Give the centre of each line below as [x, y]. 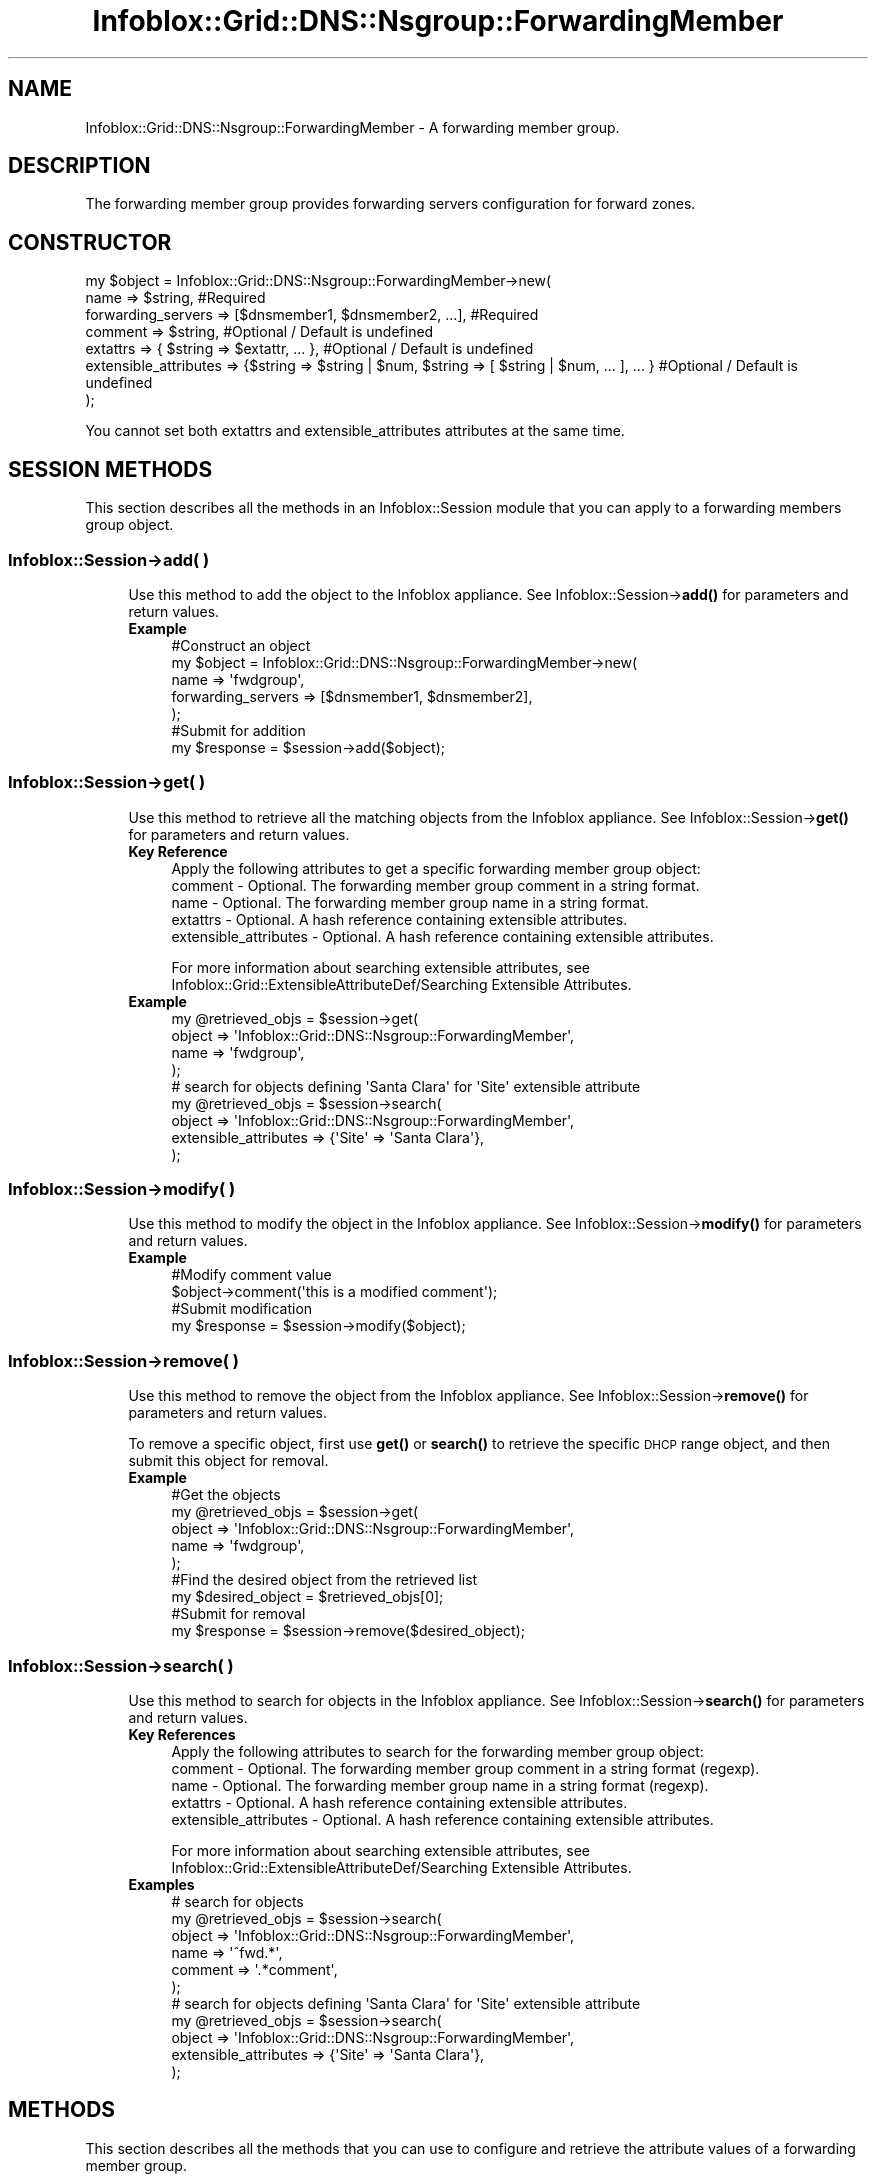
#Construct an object [241, 645]
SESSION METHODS [110, 469]
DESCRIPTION [79, 166]
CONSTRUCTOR [90, 242]
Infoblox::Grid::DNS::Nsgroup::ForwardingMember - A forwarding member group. [352, 127]
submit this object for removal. [228, 1461]
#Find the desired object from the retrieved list [324, 1580]
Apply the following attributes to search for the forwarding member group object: [437, 1751]
